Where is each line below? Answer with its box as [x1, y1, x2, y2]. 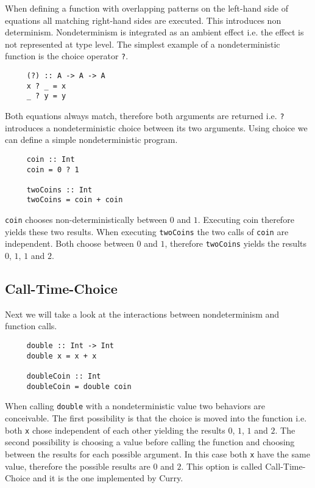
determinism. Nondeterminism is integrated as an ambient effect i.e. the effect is [5, 26, 304, 38]
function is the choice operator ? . [5, 49, 129, 62]
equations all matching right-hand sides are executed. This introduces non [5, 13, 281, 26]
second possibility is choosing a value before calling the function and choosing [5, 435, 295, 448]
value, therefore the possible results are [5, 459, 150, 472]
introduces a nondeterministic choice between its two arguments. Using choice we [5, 121, 308, 134]
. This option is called [181, 459, 263, 472]
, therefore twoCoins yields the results [165, 237, 307, 250]
